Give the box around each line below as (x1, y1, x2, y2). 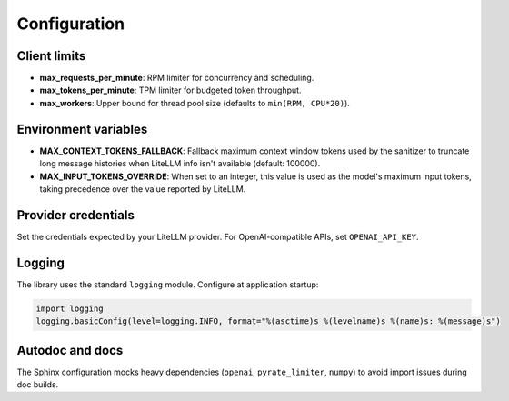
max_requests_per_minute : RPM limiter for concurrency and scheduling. (39, 73, 314, 84)
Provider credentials (16, 207, 135, 223)
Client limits (16, 48, 86, 64)
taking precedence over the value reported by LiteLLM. (39, 183, 246, 195)
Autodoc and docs (16, 342, 124, 358)
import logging (35, 303, 104, 314)
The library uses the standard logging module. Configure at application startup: (16, 278, 319, 290)
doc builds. (16, 379, 59, 390)
